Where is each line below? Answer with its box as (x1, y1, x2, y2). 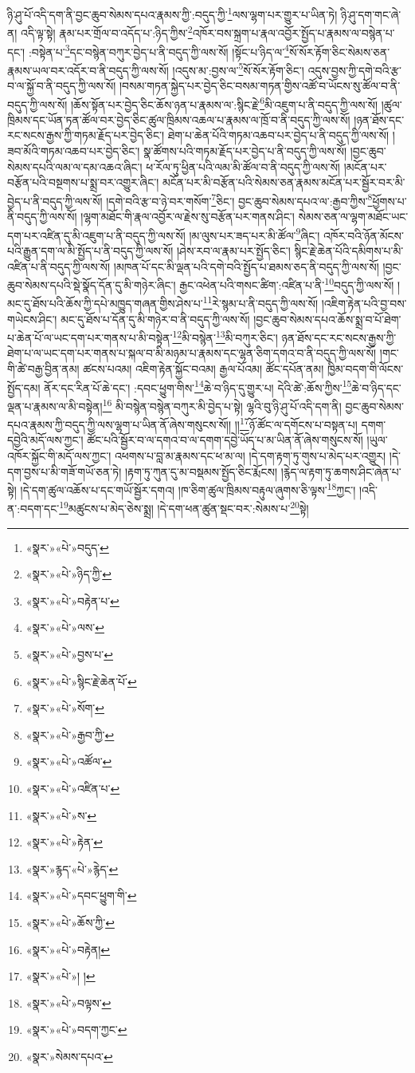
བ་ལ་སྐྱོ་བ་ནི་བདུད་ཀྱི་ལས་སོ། (7, 77, 116, 93)
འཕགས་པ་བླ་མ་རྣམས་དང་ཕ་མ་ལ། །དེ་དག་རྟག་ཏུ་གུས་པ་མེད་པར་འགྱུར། (114, 447, 386, 464)
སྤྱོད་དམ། (7, 379, 41, 396)
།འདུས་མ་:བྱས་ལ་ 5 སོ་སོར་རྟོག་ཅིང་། (172, 59, 304, 78)
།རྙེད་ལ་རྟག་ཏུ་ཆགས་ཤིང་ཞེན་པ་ (280, 463, 401, 479)
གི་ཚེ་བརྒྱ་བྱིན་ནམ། (7, 361, 80, 377)
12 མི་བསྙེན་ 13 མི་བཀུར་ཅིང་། (172, 327, 278, 345)
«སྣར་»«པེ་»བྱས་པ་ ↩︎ (25, 646, 113, 663)
